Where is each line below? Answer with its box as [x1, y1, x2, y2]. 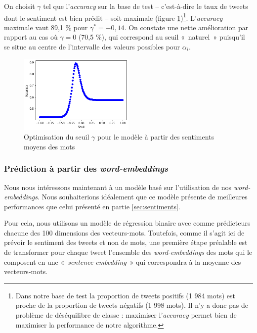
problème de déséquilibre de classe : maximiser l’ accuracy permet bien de [15, 310, 237, 320]
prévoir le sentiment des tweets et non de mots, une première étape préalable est [4, 237, 248, 247]
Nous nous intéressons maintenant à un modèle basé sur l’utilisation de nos [4, 182, 232, 192]
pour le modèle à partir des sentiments [97, 132, 214, 142]
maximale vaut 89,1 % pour [4, 22, 88, 32]
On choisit [4, 1, 35, 11]
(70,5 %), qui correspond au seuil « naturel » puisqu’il [78, 32, 245, 42]
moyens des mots [24, 141, 75, 151]
